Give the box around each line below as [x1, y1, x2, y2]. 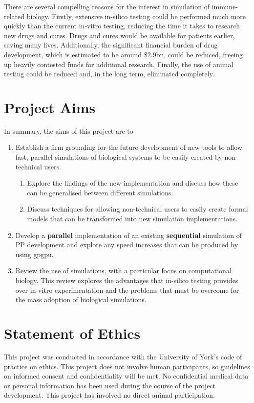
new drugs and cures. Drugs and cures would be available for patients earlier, [4, 30, 235, 40]
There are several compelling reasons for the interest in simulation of [4, 1, 210, 11]
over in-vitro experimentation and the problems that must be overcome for [15, 284, 239, 295]
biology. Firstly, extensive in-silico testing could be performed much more [26, 11, 246, 21]
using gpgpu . [15, 249, 54, 259]
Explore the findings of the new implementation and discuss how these [27, 178, 238, 188]
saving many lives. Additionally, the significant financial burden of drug [4, 40, 218, 50]
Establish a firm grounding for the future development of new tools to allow [15, 142, 242, 152]
